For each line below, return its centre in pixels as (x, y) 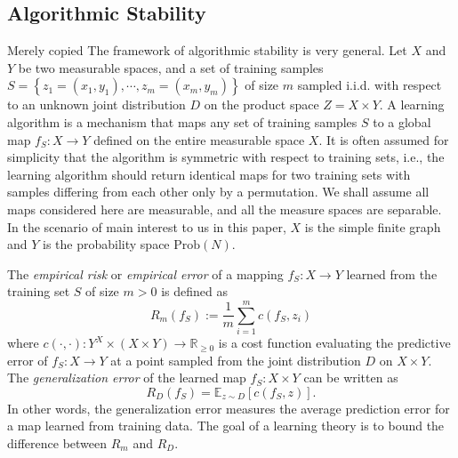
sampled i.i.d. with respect (370, 85)
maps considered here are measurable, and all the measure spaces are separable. (225, 209)
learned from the (392, 273)
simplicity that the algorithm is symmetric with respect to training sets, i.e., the (226, 157)
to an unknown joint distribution (96, 104)
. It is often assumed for (384, 139)
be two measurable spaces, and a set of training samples (171, 67)
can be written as (351, 378)
